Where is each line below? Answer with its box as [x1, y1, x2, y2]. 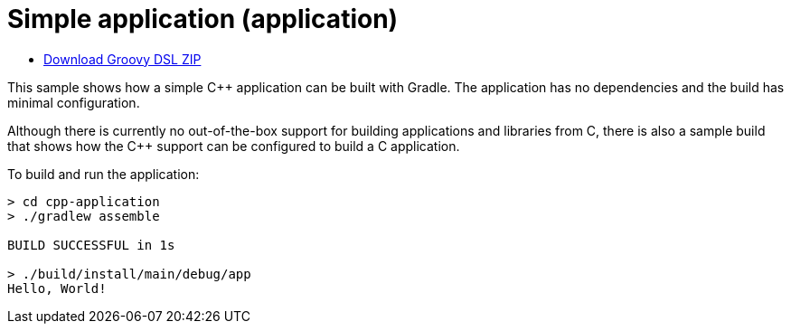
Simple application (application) [7, 4, 399, 34]
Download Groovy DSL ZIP [43, 51, 202, 67]
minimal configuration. [7, 94, 140, 110]
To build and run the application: [7, 165, 200, 182]
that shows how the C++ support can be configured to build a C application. [7, 137, 460, 154]
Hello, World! [7, 280, 107, 296]
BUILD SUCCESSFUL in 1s [7, 237, 175, 252]
